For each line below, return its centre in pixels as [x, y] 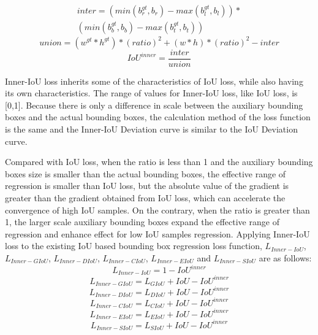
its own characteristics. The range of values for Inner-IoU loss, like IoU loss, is [151, 93]
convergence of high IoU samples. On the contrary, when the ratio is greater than [157, 210]
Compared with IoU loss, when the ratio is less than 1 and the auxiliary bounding [159, 162]
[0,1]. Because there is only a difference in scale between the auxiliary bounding [154, 105]
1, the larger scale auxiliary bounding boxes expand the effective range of [142, 222]
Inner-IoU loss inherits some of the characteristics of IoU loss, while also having [154, 81]
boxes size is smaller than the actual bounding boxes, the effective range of [146, 173]
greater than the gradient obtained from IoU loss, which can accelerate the [145, 197]
